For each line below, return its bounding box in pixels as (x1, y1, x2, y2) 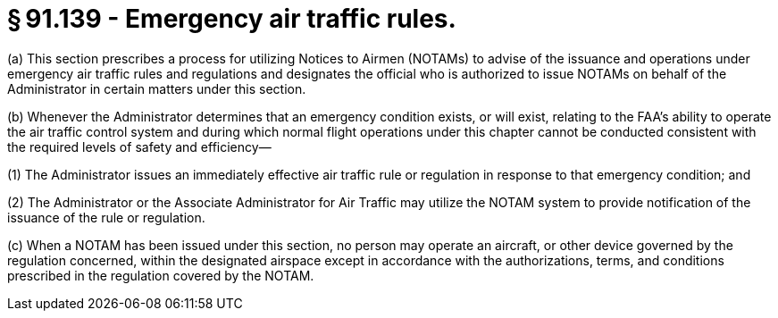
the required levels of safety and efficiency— (7, 138, 272, 155)
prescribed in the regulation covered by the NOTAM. (7, 267, 314, 283)
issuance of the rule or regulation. (7, 209, 205, 225)
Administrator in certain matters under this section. (7, 80, 306, 96)
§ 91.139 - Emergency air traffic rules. (7, 4, 456, 34)
